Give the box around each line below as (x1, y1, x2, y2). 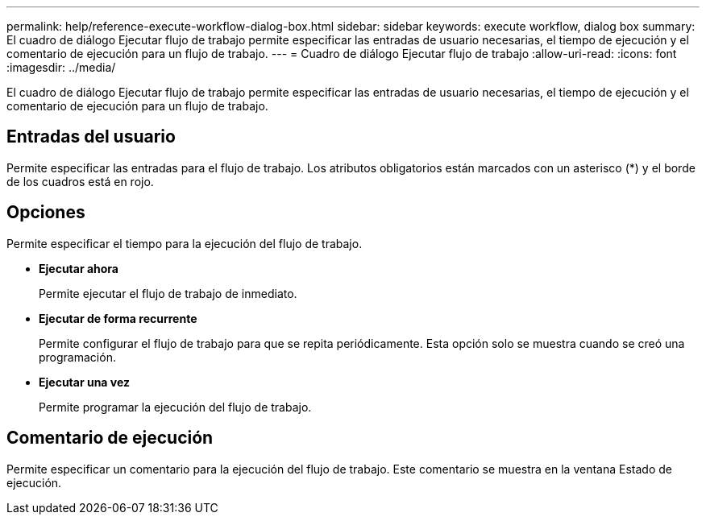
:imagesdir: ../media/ (6, 60, 116, 74)
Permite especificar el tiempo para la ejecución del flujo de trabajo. (6, 236, 363, 250)
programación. (39, 349, 116, 364)
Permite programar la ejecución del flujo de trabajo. (39, 399, 312, 414)
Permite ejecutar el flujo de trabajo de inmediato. (39, 286, 297, 300)
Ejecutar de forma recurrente (39, 311, 197, 325)
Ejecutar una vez (39, 374, 131, 389)
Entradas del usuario (6, 126, 176, 147)
